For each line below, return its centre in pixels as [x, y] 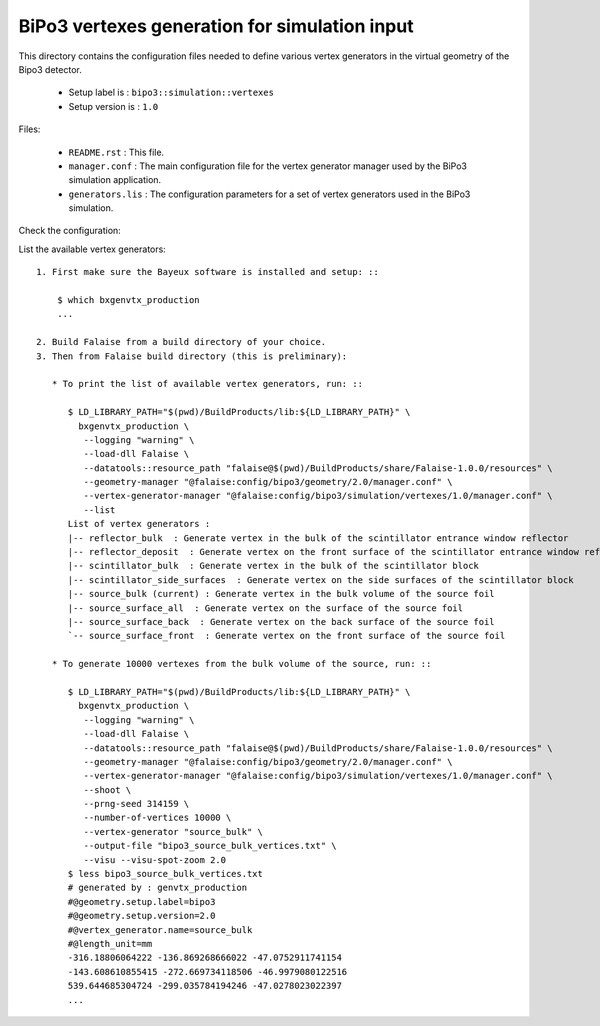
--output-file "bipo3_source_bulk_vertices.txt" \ [210, 846]
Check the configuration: [70, 231]
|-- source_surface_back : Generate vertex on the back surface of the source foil [281, 621]
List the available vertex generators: [92, 249]
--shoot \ [107, 789]
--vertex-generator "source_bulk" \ [173, 831]
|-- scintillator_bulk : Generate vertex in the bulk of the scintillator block [273, 566]
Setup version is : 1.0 [113, 106]
